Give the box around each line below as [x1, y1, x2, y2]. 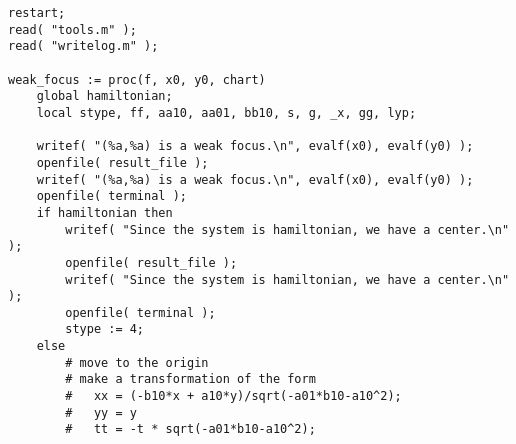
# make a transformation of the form [65, 372, 316, 387]
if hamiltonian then [36, 205, 173, 220]
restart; [8, 6, 66, 20]
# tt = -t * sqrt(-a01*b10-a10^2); [65, 422, 316, 437]
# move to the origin [65, 355, 209, 370]
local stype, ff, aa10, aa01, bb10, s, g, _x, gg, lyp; [36, 105, 417, 120]
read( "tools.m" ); [8, 22, 137, 37]
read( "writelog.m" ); [8, 39, 159, 54]
